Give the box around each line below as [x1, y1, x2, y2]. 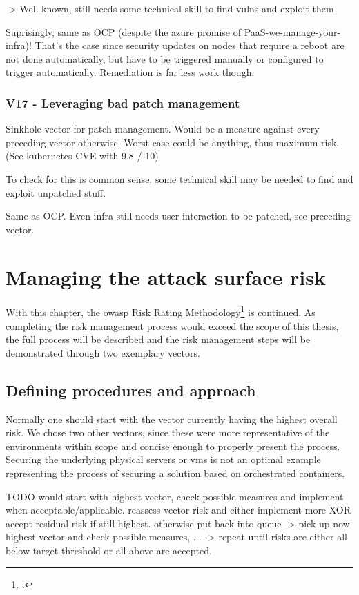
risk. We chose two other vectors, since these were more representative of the [6, 425, 330, 440]
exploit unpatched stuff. [6, 185, 106, 199]
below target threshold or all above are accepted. [6, 543, 212, 558]
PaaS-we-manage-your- [244, 24, 341, 39]
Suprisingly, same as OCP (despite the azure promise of [6, 24, 241, 39]
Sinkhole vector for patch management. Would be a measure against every [6, 121, 320, 136]
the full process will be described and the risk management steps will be [6, 332, 311, 347]
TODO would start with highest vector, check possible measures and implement [6, 489, 344, 503]
